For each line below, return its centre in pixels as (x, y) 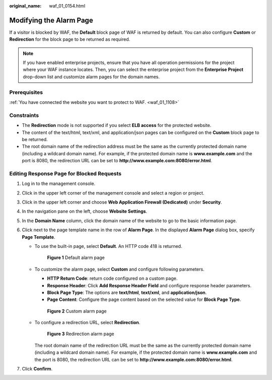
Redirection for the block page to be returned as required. (70, 39)
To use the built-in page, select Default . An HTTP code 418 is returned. (108, 246)
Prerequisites (26, 92)
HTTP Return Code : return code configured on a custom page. (112, 278)
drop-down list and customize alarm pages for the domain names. (91, 77)
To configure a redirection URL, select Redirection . (87, 323)
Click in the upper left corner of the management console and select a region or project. (113, 193)
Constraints (24, 115)
